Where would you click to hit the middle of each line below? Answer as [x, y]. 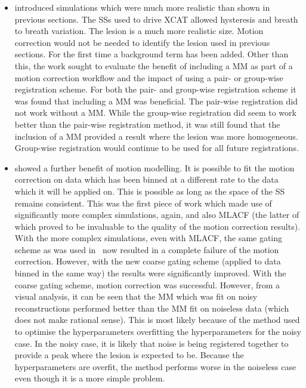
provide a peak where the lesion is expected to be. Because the [129, 355]
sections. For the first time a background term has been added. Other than [152, 54]
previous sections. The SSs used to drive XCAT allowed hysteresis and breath [156, 19]
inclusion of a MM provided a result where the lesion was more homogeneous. [156, 136]
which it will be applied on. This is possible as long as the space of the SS [150, 191]
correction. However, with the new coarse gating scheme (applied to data [148, 261]
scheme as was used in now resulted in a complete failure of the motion [147, 249]
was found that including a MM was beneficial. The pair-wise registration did [156, 101]
